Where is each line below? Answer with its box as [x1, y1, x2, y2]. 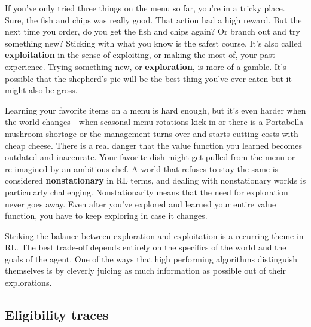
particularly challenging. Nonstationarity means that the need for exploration [5, 185, 288, 198]
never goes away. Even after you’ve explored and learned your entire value [5, 197, 276, 210]
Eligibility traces [5, 305, 109, 324]
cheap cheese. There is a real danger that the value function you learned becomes [5, 139, 302, 151]
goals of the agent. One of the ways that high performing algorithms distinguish [5, 252, 297, 265]
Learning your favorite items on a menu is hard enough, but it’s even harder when [5, 103, 306, 116]
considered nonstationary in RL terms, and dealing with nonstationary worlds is [5, 174, 306, 187]
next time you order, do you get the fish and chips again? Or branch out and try [5, 25, 300, 38]
